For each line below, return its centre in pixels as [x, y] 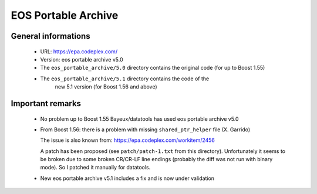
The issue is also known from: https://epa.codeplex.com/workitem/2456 [128, 140]
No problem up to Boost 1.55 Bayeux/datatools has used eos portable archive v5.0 [139, 119]
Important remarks [46, 103]
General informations [50, 36]
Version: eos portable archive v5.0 [82, 59]
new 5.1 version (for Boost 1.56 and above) [106, 87]
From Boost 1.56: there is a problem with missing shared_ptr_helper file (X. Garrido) [145, 130]
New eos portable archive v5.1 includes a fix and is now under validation [127, 178]
